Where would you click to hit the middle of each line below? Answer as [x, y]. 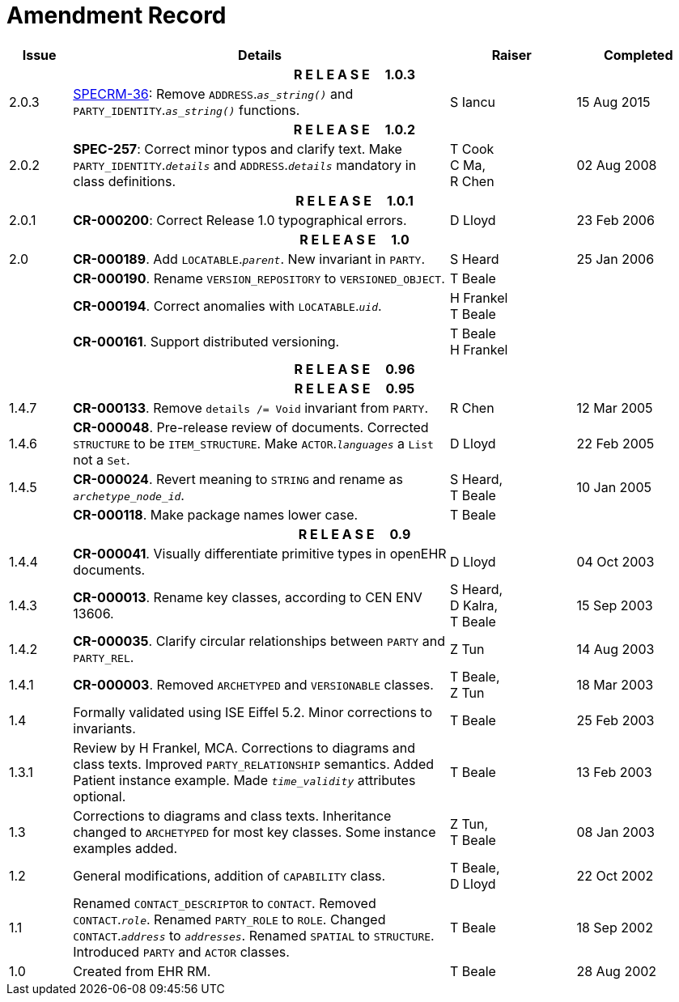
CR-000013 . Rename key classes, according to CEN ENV [248, 597]
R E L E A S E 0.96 [354, 369]
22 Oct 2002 [615, 875]
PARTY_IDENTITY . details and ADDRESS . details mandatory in [245, 165]
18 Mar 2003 [615, 684]
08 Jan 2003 [615, 832]
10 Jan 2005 [614, 487]
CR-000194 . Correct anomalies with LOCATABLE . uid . [227, 306]
